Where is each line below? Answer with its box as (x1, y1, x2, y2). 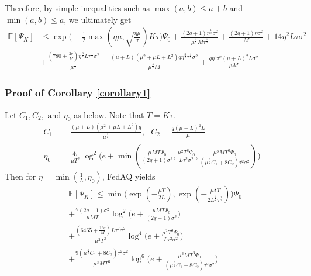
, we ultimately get (64, 13, 132, 25)
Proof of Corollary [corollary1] (5, 85, 151, 100)
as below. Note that (74, 108, 144, 120)
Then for (5, 170, 36, 182)
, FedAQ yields (102, 170, 155, 182)
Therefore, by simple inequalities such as (5, 2, 150, 13)
